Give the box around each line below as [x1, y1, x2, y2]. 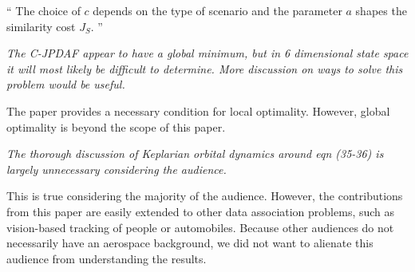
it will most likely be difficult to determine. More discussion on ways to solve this [6, 60, 403, 77]
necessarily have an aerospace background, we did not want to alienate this [6, 235, 373, 251]
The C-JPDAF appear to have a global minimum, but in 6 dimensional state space [6, 45, 409, 61]
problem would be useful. [6, 76, 125, 93]
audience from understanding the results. [6, 250, 207, 266]
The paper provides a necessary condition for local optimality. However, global [6, 102, 390, 119]
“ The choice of [6, 2, 81, 18]
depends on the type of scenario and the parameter [93, 2, 342, 18]
